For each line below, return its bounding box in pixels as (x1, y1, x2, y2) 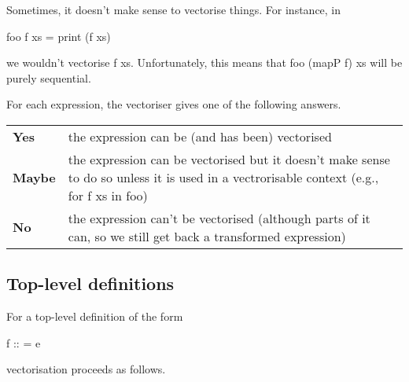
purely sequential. (6, 69, 91, 86)
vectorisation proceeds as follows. (6, 361, 166, 377)
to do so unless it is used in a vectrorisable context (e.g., (68, 167, 379, 186)
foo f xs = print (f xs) (6, 28, 111, 44)
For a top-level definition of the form (6, 308, 183, 325)
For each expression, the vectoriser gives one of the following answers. (6, 96, 341, 112)
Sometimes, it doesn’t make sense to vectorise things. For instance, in (6, 2, 341, 17)
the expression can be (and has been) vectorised (68, 127, 332, 145)
